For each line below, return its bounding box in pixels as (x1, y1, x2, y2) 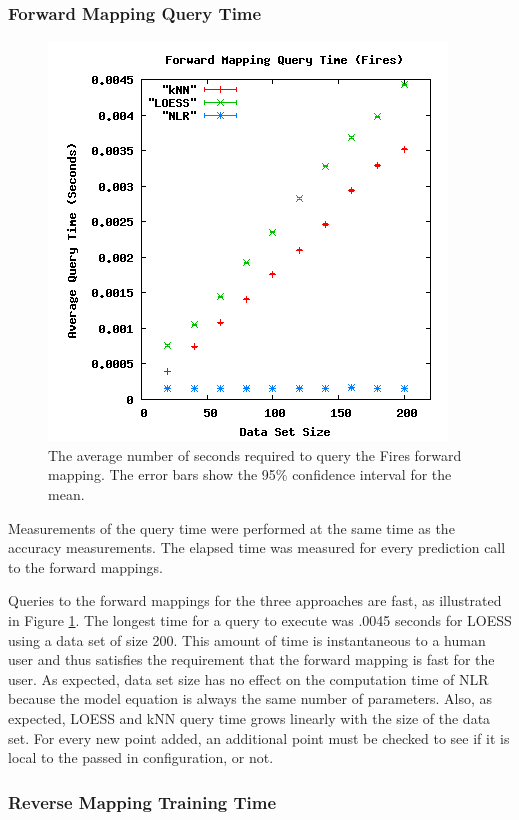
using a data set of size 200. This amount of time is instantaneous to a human (8, 629, 486, 650)
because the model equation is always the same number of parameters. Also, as (8, 688, 492, 709)
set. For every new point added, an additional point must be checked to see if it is (8, 727, 510, 748)
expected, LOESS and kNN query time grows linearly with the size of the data (8, 707, 491, 728)
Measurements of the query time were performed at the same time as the (8, 517, 455, 538)
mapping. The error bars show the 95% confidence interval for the (48, 464, 452, 485)
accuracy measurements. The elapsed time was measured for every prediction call (8, 537, 506, 558)
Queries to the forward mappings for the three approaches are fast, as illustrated (8, 590, 502, 611)
